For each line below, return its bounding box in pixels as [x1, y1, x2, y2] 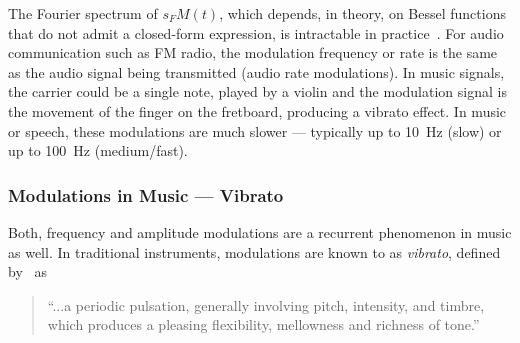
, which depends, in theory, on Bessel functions [219, 3, 506, 23]
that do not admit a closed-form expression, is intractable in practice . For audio [8, 22, 504, 43]
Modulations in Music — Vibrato [8, 182, 284, 207]
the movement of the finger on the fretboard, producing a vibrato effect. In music [8, 100, 507, 121]
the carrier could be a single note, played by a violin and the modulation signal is [8, 81, 507, 102]
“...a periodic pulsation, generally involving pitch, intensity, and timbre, [47, 294, 485, 315]
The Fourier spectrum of [8, 3, 158, 23]
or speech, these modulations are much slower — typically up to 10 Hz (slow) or [8, 120, 502, 141]
